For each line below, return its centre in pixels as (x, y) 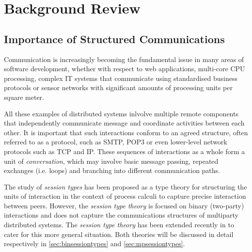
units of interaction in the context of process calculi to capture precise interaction (125, 196)
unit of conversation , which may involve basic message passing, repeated (111, 161)
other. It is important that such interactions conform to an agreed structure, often (126, 132)
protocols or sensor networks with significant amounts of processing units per (118, 87)
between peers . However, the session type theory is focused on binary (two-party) (124, 205)
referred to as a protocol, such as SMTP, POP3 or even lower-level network (116, 142)
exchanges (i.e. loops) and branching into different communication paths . (112, 170)
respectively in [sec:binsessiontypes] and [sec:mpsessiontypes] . (94, 244)
